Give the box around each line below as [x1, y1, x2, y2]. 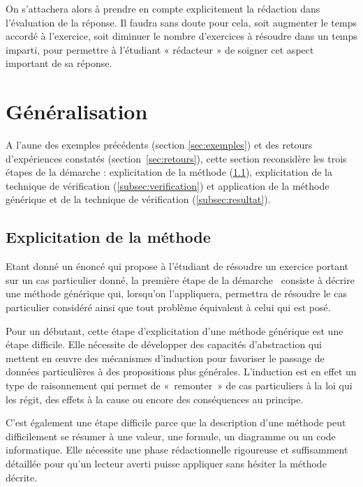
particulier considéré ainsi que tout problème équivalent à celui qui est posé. [6, 300, 331, 315]
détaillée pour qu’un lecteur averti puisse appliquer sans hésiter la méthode [6, 456, 327, 470]
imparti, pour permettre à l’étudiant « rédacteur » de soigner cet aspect [6, 42, 314, 57]
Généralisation [6, 97, 148, 126]
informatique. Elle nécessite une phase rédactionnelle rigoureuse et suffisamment [6, 442, 348, 457]
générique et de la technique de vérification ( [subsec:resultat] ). [6, 192, 271, 207]
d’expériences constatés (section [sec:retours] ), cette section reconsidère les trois [6, 151, 347, 165]
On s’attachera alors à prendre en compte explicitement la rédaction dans [6, 1, 320, 15]
